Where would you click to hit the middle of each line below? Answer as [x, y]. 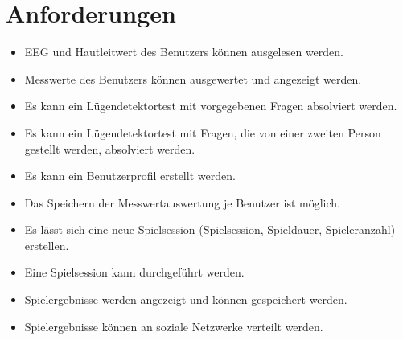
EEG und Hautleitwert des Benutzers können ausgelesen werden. [184, 52]
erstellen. [47, 245]
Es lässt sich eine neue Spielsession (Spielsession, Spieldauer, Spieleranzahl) [210, 229]
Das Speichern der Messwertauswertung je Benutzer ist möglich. [182, 202]
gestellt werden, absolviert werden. [110, 148]
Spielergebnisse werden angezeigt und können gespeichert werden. [186, 299]
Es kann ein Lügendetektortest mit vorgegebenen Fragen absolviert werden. [211, 106]
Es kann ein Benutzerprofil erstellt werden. [130, 176]
